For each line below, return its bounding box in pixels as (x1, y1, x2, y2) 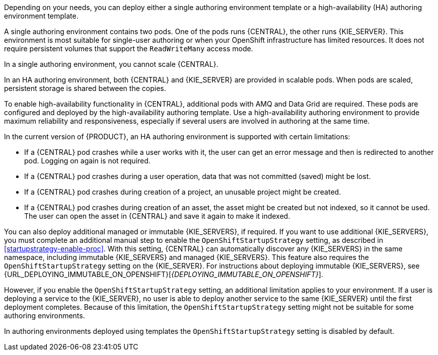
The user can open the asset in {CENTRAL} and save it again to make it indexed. (24, 212, 290, 220)
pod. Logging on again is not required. (24, 156, 151, 165)
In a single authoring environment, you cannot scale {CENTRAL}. (4, 60, 218, 68)
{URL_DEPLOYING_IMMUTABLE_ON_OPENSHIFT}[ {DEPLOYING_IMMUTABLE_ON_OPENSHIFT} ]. (4, 270, 323, 279)
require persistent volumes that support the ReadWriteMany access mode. (4, 44, 253, 53)
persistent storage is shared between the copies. (4, 84, 166, 93)
